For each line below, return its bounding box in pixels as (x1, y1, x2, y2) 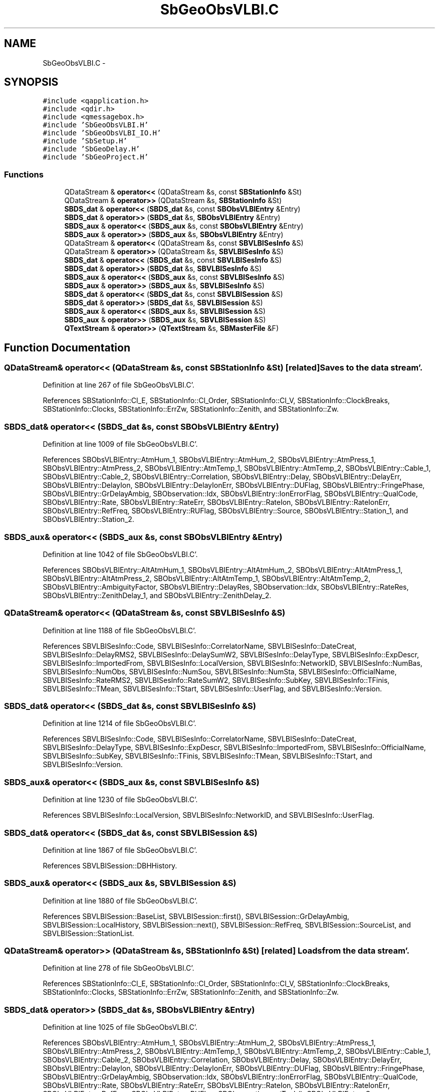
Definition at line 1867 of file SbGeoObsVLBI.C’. (43, 845, 197, 854)
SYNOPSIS (4, 76, 59, 89)
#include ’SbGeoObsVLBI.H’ (43, 121, 149, 129)
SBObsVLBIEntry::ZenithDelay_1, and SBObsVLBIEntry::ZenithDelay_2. (43, 591, 272, 600)
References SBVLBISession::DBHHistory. (43, 861, 177, 870)
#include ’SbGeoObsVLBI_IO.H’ (43, 129, 161, 137)
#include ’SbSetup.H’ (43, 137, 127, 145)
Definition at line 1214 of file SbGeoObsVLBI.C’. (43, 719, 196, 728)
